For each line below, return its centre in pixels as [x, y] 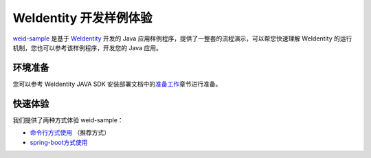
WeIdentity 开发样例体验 [82, 18]
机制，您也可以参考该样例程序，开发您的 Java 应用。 [88, 47]
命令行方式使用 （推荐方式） [70, 133]
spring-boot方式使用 [59, 142]
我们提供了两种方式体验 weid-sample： [68, 120]
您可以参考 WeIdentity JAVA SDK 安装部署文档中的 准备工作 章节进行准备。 [117, 84]
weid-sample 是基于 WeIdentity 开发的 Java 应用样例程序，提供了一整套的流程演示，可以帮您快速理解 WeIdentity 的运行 [182, 38]
